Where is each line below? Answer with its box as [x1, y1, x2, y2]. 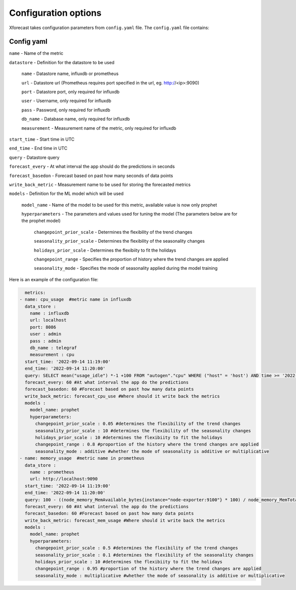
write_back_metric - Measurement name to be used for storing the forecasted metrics [9, 182, 191, 187]
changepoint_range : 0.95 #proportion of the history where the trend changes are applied [35, 566, 261, 572]
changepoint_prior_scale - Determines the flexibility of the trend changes [34, 229, 192, 235]
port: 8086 [30, 324, 56, 330]
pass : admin [30, 338, 62, 344]
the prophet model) [21, 218, 61, 224]
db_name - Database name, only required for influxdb [21, 116, 130, 122]
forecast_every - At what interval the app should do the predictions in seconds [9, 163, 175, 170]
